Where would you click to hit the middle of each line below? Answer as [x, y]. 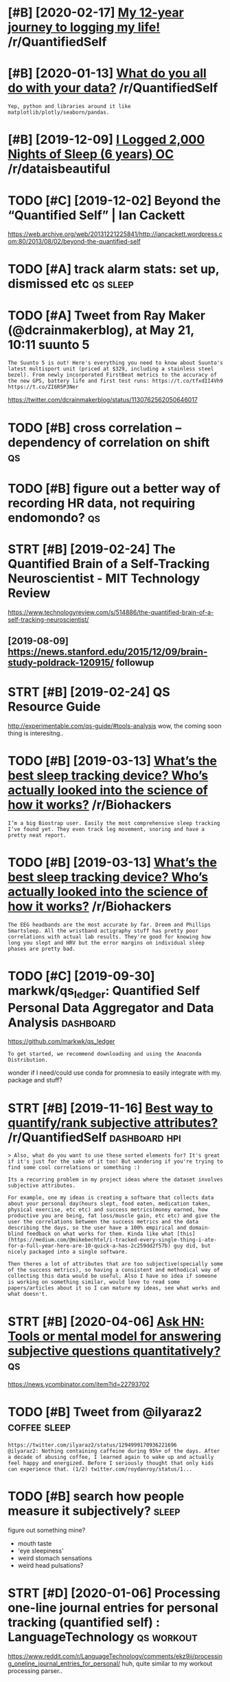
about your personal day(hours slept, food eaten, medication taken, [110, 1204]
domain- [200, 1228]
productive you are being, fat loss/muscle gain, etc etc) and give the [114, 1216]
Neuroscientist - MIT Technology [104, 578]
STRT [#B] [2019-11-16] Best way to [111, 1108]
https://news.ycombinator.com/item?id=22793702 [79, 1385]
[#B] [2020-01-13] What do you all [107, 73]
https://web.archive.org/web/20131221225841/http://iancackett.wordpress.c [115, 234]
